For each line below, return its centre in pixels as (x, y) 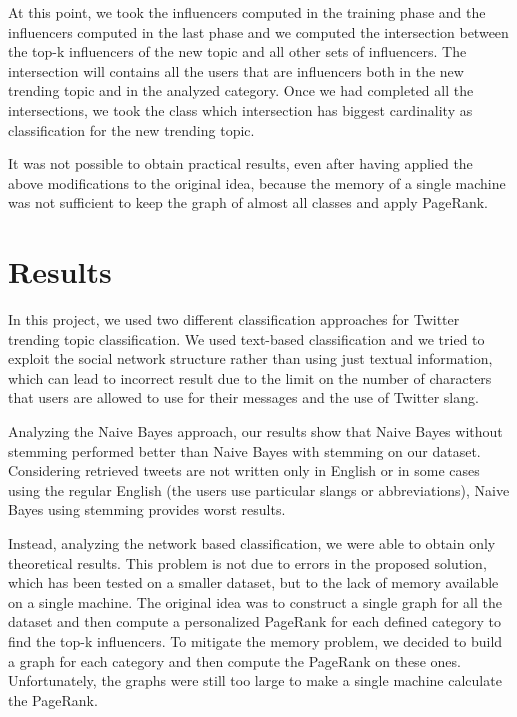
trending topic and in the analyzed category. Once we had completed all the (241, 90)
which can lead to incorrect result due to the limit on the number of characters (250, 377)
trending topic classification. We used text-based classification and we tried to (246, 338)
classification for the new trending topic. (131, 129)
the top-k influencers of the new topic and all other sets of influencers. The (237, 51)
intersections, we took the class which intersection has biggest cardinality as (240, 109)
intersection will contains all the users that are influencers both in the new (236, 70)
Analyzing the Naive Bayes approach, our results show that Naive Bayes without (255, 431)
